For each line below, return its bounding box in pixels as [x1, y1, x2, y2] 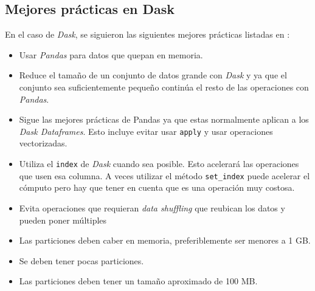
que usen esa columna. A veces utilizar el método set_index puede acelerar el [19, 169, 310, 182]
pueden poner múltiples [19, 213, 107, 226]
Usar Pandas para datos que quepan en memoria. [19, 48, 203, 61]
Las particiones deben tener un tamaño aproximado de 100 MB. [19, 275, 258, 287]
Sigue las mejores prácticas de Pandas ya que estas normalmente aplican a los [19, 113, 309, 126]
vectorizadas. [19, 137, 67, 149]
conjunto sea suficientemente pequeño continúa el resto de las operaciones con [19, 80, 309, 93]
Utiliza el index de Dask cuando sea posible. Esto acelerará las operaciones [19, 157, 299, 170]
